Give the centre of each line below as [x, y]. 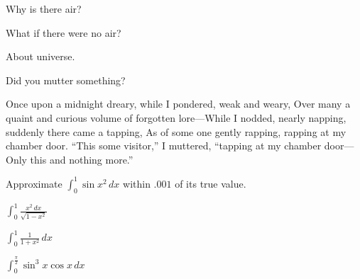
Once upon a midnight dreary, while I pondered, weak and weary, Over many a [178, 104]
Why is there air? [44, 8]
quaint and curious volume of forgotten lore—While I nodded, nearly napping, [176, 117]
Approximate [34, 183]
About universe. [40, 56]
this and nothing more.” [82, 159]
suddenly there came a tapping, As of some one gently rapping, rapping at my [176, 131]
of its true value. [211, 183]
